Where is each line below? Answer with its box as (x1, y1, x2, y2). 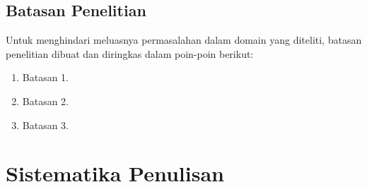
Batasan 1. (22, 70, 69, 85)
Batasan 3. (22, 117, 69, 132)
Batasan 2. (22, 93, 69, 108)
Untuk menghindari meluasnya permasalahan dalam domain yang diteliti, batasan (6, 32, 362, 47)
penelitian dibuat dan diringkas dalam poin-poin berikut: (6, 46, 254, 61)
